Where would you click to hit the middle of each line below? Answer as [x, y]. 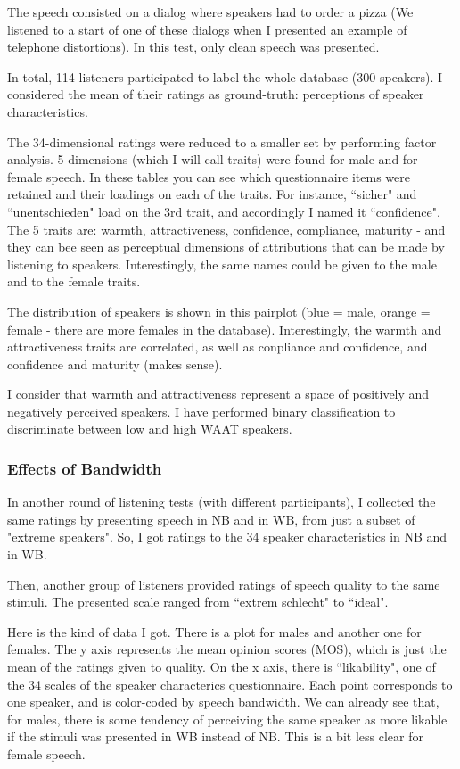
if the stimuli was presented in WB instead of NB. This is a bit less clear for [215, 736]
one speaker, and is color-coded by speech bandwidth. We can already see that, [223, 702]
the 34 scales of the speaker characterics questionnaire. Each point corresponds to [230, 684]
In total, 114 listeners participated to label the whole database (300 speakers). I [225, 76]
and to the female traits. [74, 281]
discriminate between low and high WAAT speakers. [150, 429]
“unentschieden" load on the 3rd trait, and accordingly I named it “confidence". [224, 211]
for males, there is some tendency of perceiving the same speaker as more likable [227, 719]
